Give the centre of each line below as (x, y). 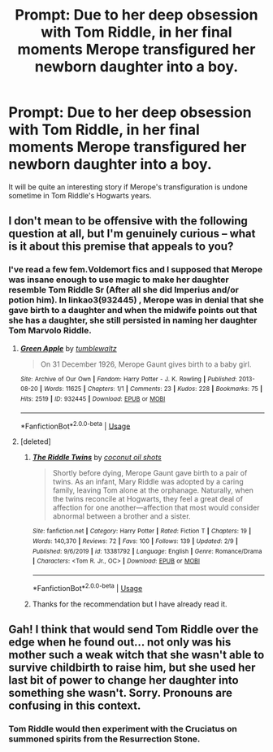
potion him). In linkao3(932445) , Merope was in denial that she (136, 300)
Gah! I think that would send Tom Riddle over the (133, 629)
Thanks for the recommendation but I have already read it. (130, 604)
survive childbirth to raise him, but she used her (132, 667)
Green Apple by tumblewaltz (69, 348)
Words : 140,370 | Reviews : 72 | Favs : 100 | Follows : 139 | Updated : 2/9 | (135, 541)
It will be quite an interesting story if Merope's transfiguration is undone (128, 187)
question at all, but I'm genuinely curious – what (132, 234)
